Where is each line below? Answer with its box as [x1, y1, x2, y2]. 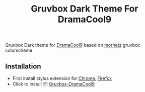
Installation [5, 62, 41, 70]
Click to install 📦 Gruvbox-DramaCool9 [12, 81, 95, 87]
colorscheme [5, 47, 33, 53]
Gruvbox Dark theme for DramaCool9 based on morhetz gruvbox [5, 42, 140, 48]
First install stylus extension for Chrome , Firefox [12, 75, 112, 81]
